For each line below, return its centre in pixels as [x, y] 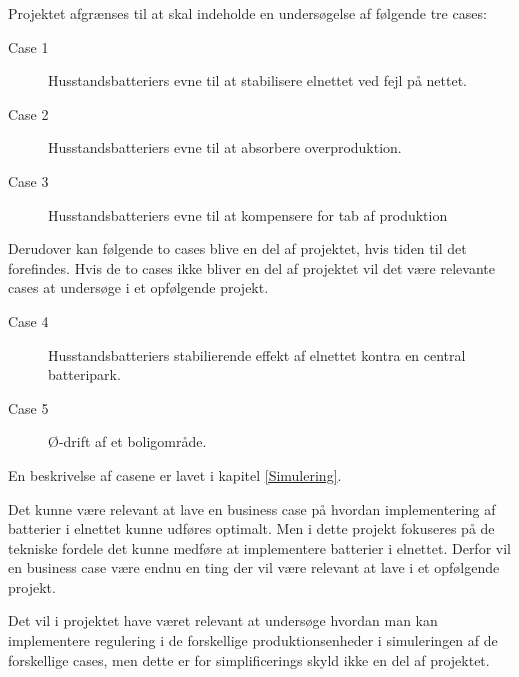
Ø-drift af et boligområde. [127, 441]
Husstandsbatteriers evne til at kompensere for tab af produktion [248, 214]
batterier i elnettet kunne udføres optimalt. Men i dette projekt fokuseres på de [251, 528]
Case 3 [28, 180]
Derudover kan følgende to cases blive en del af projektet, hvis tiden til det [237, 248]
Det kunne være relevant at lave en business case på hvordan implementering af [252, 508]
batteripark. [84, 374]
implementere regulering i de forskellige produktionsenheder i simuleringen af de [253, 640]
